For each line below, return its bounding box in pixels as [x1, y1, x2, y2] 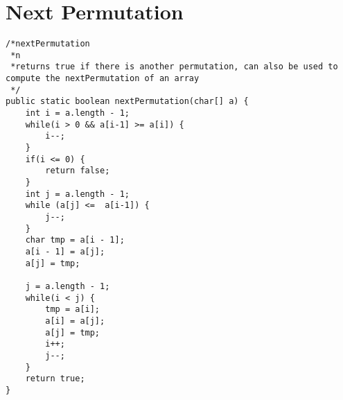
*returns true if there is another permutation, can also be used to [10, 62, 338, 72]
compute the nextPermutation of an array [6, 73, 200, 84]
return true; [25, 374, 85, 384]
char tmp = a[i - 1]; [25, 235, 125, 245]
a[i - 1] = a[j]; [25, 246, 105, 256]
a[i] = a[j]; [45, 315, 105, 326]
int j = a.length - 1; [25, 189, 130, 199]
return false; [45, 166, 110, 176]
